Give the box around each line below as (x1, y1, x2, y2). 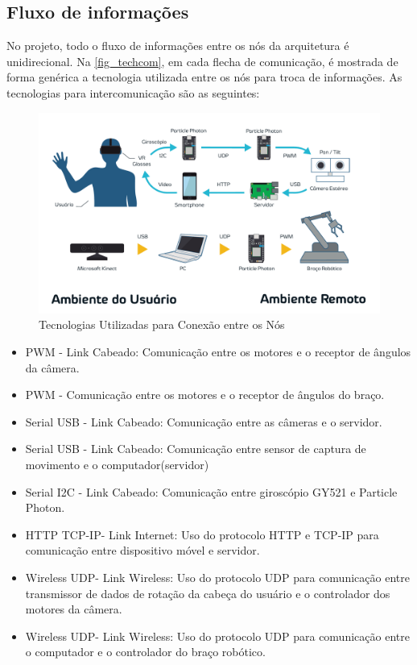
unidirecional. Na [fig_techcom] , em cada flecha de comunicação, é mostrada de (6, 52, 398, 69)
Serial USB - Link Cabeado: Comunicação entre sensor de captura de (25, 440, 366, 457)
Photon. (25, 499, 65, 516)
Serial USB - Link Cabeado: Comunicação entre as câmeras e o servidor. (25, 413, 382, 430)
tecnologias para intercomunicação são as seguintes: (6, 84, 260, 101)
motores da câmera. (25, 601, 122, 617)
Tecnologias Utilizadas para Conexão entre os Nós (39, 316, 285, 333)
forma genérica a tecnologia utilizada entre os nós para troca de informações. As (6, 69, 403, 85)
